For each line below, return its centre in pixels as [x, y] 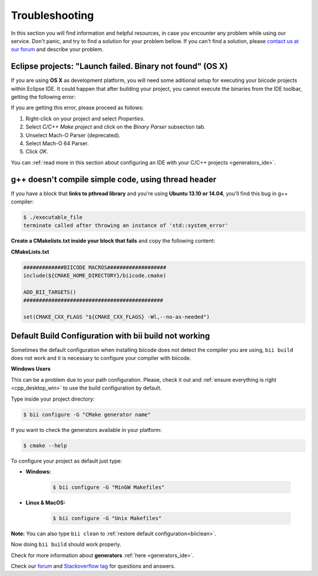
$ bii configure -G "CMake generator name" [87, 414]
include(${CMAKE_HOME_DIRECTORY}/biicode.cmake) [95, 276]
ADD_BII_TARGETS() [50, 292]
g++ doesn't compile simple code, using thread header [114, 179]
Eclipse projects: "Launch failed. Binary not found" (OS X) [119, 66]
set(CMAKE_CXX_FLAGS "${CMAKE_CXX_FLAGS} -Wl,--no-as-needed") [117, 317]
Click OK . [37, 152]
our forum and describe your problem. [57, 50]
